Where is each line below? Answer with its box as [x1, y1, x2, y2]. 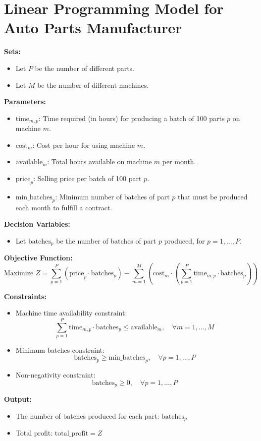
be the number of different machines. [37, 79, 149, 90]
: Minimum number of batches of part [55, 191, 170, 201]
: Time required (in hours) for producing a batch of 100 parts [38, 113, 225, 123]
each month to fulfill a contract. [15, 202, 112, 212]
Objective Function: [4, 252, 73, 263]
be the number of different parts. [35, 63, 135, 73]
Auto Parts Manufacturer [4, 17, 182, 38]
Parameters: [4, 96, 46, 107]
